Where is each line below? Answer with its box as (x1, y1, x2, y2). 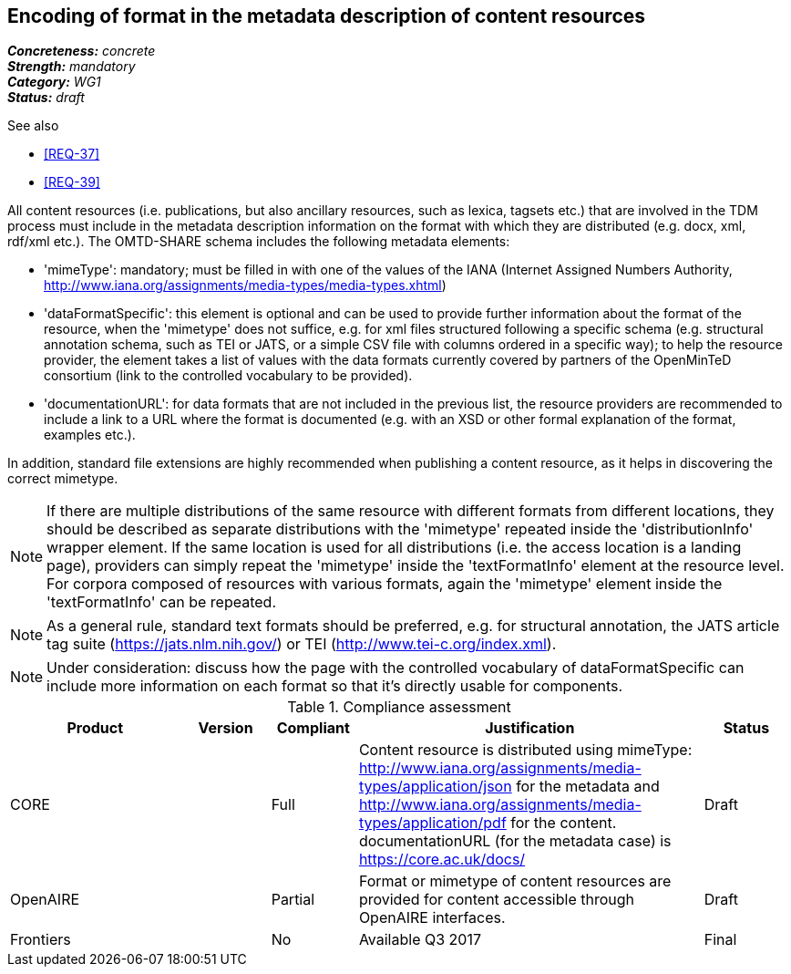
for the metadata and (516, 777, 660, 796)
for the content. (510, 813, 617, 833)
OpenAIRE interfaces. (358, 908, 506, 927)
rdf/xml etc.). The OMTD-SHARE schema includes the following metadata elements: (7, 233, 510, 250)
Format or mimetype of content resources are (358, 872, 672, 891)
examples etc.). (44, 427, 136, 443)
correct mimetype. (7, 471, 118, 487)
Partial (271, 890, 315, 909)
